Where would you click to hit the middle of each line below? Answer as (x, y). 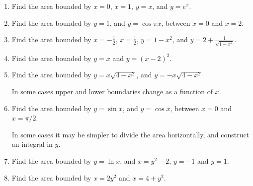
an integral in (32, 144)
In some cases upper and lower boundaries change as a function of (112, 92)
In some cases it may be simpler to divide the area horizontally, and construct (130, 134)
